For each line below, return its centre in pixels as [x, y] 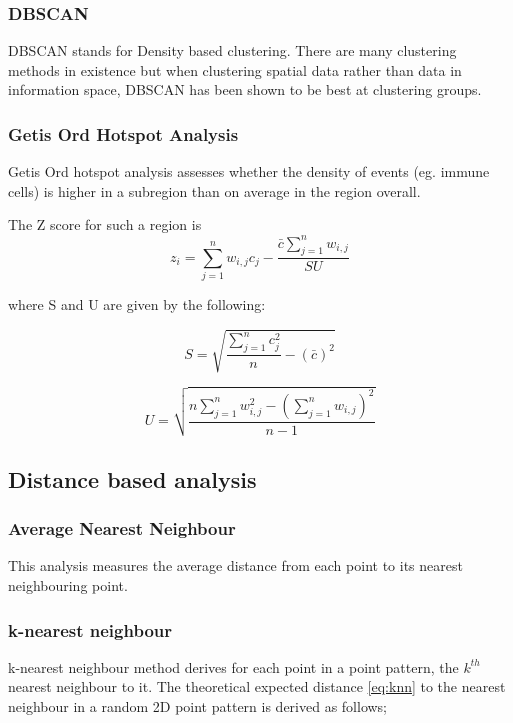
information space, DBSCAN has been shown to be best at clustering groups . [245, 89]
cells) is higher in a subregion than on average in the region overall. [214, 190]
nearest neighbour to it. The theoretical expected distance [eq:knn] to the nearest [257, 686]
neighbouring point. [68, 585]
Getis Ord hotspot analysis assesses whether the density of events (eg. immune [249, 171]
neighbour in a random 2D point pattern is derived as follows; [198, 706]
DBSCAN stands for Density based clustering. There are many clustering [232, 50]
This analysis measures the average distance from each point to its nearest [235, 565]
